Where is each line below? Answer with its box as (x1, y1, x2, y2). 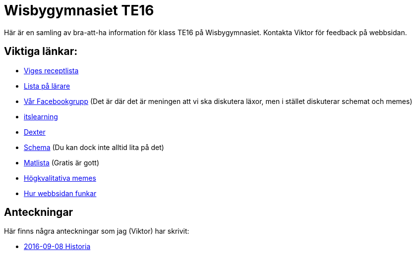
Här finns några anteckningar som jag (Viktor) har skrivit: (4, 227, 189, 236)
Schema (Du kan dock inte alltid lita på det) (24, 143, 164, 152)
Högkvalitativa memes (24, 173, 96, 182)
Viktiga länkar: (4, 45, 78, 58)
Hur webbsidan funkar (24, 189, 97, 198)
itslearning (24, 112, 58, 121)
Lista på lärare (24, 81, 70, 90)
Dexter (24, 127, 46, 136)
